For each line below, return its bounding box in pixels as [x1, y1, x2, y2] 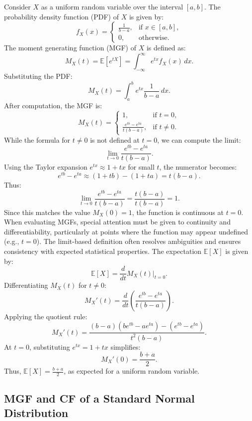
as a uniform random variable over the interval [41, 1, 183, 11]
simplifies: [110, 341, 141, 352]
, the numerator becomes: [159, 162, 237, 172]
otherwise [138, 34, 168, 41]
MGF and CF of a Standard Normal [4, 390, 195, 406]
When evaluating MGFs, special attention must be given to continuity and [4, 216, 231, 227]
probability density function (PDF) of [4, 11, 119, 21]
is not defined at [90, 134, 140, 145]
